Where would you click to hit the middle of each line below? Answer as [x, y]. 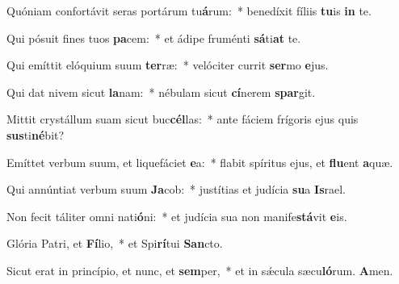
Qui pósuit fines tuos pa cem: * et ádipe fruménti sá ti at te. [154, 38]
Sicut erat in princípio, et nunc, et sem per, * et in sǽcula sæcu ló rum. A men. [200, 270]
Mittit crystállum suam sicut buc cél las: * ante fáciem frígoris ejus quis [183, 119]
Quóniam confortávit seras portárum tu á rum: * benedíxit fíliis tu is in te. [189, 10]
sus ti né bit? [36, 134]
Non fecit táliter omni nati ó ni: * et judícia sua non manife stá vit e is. [177, 216]
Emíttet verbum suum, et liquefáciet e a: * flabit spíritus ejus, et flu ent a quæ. [200, 162]
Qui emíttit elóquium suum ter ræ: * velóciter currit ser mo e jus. [168, 65]
